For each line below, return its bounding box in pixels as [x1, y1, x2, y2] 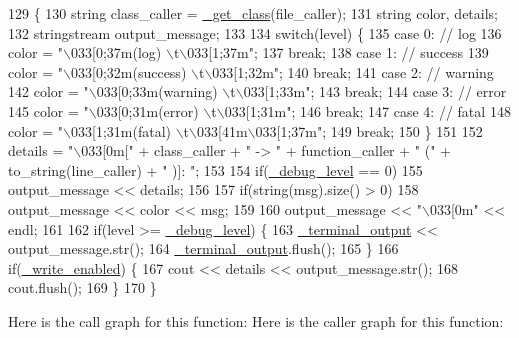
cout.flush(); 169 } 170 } [8, 277, 157, 298]
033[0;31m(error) [96, 100, 199, 121]
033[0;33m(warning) [96, 81, 218, 102]
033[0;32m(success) [71, 61, 187, 82]
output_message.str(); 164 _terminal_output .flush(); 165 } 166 [8, 238, 399, 259]
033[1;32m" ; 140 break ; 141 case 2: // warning [212, 61, 494, 82]
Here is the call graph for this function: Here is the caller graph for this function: [8, 310, 504, 331]
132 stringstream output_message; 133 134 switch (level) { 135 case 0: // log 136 [8, 22, 502, 43]
